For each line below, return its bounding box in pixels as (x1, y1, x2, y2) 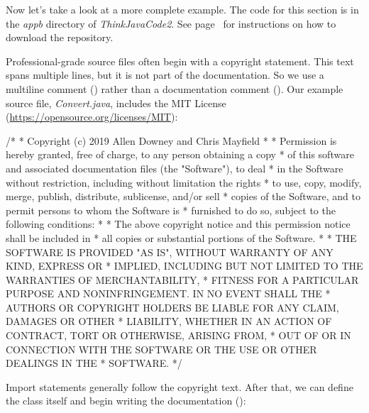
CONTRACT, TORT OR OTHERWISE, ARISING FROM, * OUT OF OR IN (6, 328, 351, 343)
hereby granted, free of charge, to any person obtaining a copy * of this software (6, 147, 354, 162)
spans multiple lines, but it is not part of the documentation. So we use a (6, 67, 324, 82)
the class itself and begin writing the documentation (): (6, 393, 246, 408)
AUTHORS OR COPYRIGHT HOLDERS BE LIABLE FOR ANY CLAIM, (6, 299, 339, 314)
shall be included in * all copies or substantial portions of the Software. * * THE (6, 230, 357, 245)
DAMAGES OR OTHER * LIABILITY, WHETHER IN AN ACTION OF (6, 314, 332, 329)
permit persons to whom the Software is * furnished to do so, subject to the (6, 202, 336, 217)
